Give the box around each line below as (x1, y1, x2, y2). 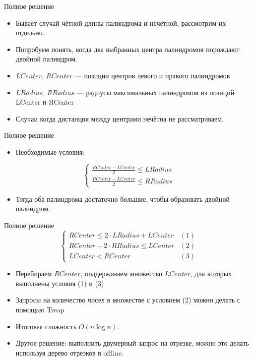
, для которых (190, 268, 232, 279)
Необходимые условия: (15, 146, 85, 157)
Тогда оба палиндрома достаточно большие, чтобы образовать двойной (15, 193, 230, 204)
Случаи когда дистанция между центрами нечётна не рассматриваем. (15, 113, 224, 123)
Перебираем (15, 268, 52, 279)
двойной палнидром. (15, 54, 77, 64)
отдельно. (15, 27, 45, 38)
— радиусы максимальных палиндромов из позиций (76, 87, 235, 97)
